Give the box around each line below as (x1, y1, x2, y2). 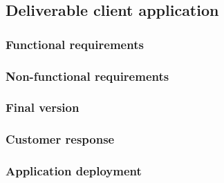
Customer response (6, 131, 115, 148)
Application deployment (6, 162, 142, 180)
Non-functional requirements (6, 67, 169, 84)
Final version (6, 99, 80, 116)
